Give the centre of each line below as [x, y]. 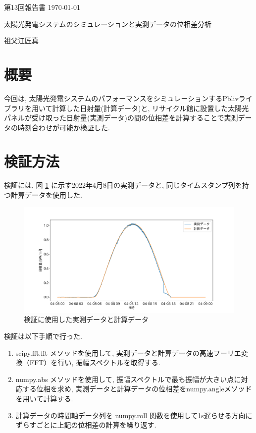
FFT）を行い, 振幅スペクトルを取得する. [95, 362]
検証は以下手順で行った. [43, 336]
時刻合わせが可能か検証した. [64, 127]
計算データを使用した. [46, 195]
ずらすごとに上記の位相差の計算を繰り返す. [86, 425]
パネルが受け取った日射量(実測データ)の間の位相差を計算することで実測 [121, 118]
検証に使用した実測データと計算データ [86, 319]
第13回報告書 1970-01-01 [42, 7]
